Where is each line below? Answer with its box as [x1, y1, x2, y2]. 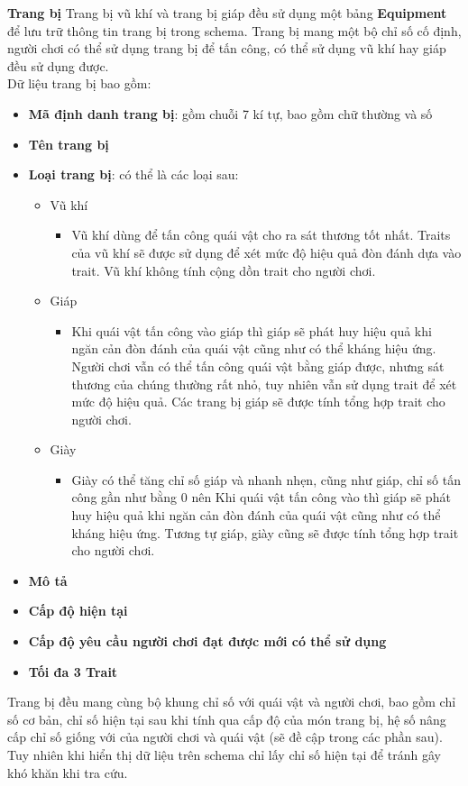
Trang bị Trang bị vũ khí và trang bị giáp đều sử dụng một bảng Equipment [7, 4, 447, 22]
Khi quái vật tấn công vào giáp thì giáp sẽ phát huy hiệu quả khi [71, 321, 432, 340]
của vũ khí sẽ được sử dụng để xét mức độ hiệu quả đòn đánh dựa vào [71, 242, 462, 261]
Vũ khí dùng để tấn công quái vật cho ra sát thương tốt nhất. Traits [71, 225, 451, 244]
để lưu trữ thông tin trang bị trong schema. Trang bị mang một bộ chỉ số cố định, [7, 21, 462, 40]
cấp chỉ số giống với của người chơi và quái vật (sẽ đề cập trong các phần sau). [7, 727, 443, 746]
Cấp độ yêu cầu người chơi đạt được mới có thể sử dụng [28, 632, 387, 651]
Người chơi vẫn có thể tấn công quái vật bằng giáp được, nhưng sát [71, 356, 445, 375]
